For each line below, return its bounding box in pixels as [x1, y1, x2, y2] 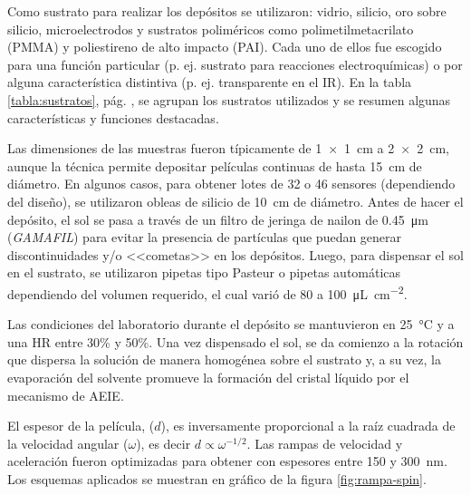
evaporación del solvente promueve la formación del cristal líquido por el [7, 367, 409, 386]
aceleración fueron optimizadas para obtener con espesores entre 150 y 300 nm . [7, 451, 447, 471]
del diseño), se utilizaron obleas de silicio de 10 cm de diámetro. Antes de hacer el [7, 191, 464, 210]
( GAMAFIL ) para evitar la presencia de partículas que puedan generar [7, 228, 402, 247]
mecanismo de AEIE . [7, 385, 124, 404]
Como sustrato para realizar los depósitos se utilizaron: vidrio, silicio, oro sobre [7, 2, 447, 20]
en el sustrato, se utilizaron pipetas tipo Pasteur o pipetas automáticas [7, 263, 401, 282]
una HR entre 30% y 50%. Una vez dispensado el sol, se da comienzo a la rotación [7, 332, 464, 351]
